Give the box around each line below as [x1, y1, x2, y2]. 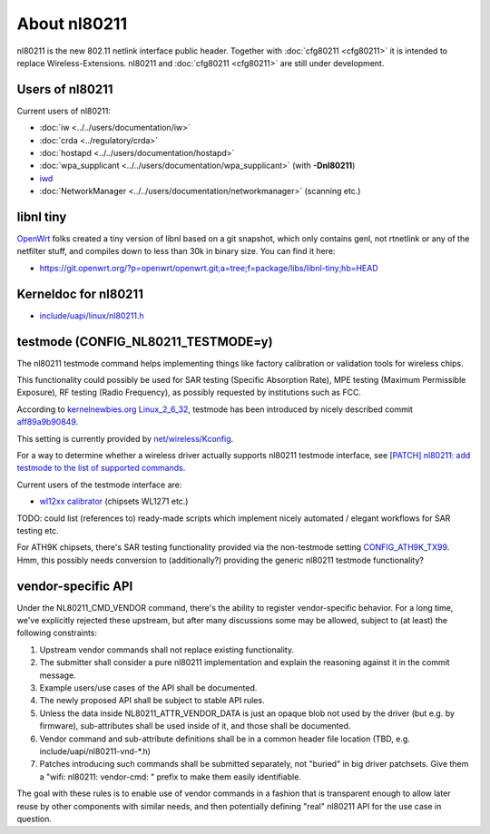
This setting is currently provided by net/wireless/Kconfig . [16, 433, 234, 444]
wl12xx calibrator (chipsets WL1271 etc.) [39, 495, 189, 507]
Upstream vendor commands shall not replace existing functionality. [39, 644, 295, 655]
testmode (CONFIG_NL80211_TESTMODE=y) [16, 334, 273, 349]
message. [39, 670, 76, 681]
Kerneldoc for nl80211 [16, 286, 144, 301]
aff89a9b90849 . [16, 417, 79, 427]
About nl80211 [16, 14, 127, 34]
